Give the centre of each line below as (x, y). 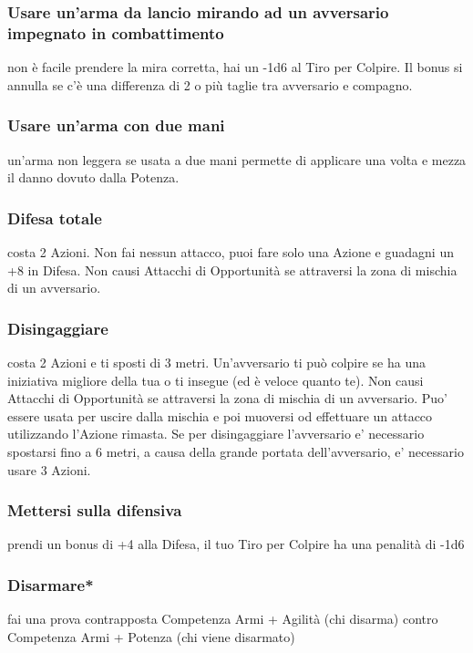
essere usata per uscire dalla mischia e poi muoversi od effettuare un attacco (220, 415)
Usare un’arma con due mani (116, 125)
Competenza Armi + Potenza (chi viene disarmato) (151, 636)
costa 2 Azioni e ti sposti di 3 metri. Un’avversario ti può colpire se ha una (217, 362)
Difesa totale (55, 218)
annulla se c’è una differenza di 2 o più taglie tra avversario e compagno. (210, 84)
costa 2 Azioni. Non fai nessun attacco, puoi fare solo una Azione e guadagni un (231, 251)
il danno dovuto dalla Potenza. (93, 177)
